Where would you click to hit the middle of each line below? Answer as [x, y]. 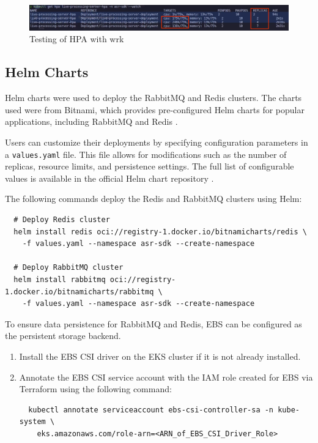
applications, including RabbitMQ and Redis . [91, 121]
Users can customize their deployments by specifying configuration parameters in [157, 142]
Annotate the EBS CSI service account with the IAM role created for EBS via [166, 377]
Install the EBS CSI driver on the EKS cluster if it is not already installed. [160, 356]
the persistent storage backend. [63, 336]
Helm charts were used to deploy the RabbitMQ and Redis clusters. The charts [153, 98]
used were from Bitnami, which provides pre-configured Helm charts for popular [155, 109]
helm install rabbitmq [60, 279]
